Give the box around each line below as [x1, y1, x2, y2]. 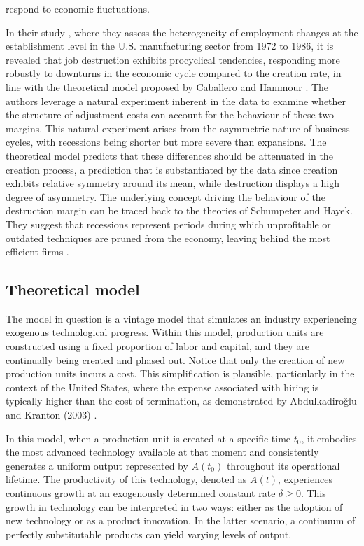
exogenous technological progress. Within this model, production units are [6, 325, 324, 339]
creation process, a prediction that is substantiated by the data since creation [6, 162, 338, 176]
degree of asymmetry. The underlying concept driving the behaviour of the [6, 189, 325, 204]
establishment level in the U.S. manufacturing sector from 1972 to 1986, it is [6, 38, 334, 53]
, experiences [278, 472, 332, 486]
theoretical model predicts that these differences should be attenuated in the [6, 148, 333, 162]
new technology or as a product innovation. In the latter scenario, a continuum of [6, 513, 356, 528]
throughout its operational [226, 458, 340, 472]
